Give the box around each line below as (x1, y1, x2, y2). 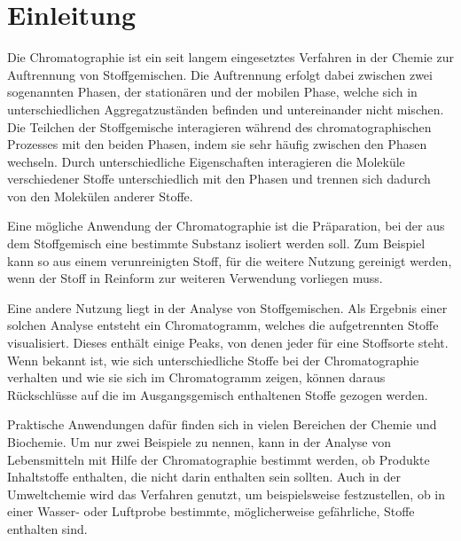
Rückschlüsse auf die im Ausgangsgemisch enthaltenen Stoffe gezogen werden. (7, 385, 428, 404)
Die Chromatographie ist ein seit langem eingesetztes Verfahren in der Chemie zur (7, 48, 454, 67)
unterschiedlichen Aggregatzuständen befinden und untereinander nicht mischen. (7, 99, 444, 118)
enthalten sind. (7, 519, 88, 537)
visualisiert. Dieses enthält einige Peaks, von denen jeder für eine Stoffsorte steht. (7, 333, 449, 352)
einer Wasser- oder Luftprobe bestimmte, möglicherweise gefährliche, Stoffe (7, 502, 415, 521)
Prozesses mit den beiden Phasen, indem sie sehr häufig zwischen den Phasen (7, 135, 427, 153)
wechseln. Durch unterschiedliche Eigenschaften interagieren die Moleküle (7, 152, 405, 170)
